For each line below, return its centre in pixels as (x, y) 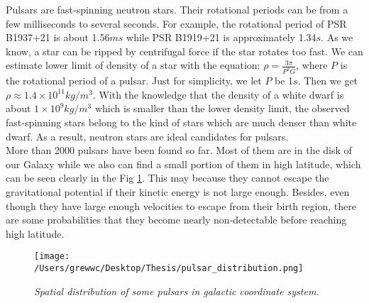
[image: (52, 257)
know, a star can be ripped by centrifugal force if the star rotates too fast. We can (184, 51)
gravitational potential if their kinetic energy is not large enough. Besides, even (178, 192)
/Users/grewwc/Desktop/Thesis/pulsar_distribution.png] (169, 269)
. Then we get (328, 81)
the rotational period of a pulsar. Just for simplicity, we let (134, 81)
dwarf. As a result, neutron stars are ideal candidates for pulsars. (147, 136)
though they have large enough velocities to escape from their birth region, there (181, 205)
